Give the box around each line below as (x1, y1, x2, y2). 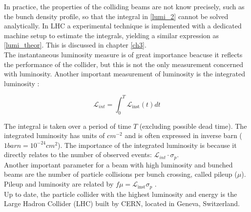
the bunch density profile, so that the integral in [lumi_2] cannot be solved (4, 11, 229, 21)
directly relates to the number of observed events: (4, 149, 152, 160)
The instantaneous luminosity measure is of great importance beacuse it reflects (4, 49, 243, 59)
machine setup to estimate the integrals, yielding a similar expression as (4, 30, 219, 40)
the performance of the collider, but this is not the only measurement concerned (4, 59, 244, 69)
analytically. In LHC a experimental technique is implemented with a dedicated (4, 21, 242, 31)
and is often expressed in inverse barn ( (125, 130, 242, 141)
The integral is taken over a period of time (4, 120, 131, 131)
